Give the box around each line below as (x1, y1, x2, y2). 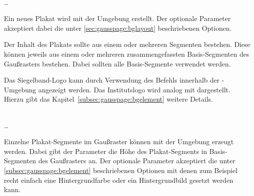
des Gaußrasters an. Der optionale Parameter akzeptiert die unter (38, 155, 235, 166)
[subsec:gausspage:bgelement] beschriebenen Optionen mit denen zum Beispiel (4, 165, 238, 175)
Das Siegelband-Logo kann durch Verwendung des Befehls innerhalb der (4, 75, 220, 85)
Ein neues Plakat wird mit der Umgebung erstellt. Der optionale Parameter (4, 13, 231, 23)
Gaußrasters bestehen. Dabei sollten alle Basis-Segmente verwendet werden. (4, 58, 231, 68)
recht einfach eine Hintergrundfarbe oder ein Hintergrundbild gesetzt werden (4, 174, 233, 185)
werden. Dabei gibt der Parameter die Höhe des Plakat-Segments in (4, 146, 208, 156)
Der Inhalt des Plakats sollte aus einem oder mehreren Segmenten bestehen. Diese (4, 39, 251, 49)
